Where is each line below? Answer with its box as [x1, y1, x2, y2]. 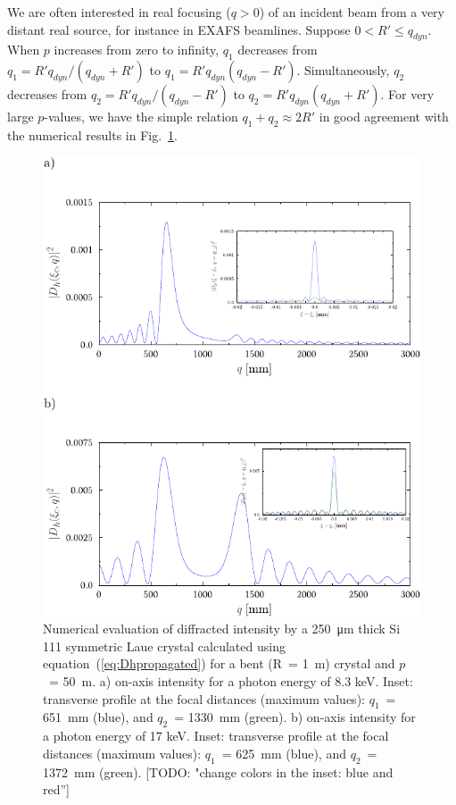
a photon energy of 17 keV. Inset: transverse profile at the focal [43, 726, 389, 745]
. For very [380, 85, 435, 104]
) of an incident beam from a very [259, 3, 444, 21]
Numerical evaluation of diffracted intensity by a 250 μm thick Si [43, 619, 401, 638]
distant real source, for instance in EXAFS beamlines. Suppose [7, 20, 351, 38]
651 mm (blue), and [43, 708, 153, 726]
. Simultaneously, [296, 61, 390, 80]
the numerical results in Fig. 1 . [7, 125, 178, 144]
